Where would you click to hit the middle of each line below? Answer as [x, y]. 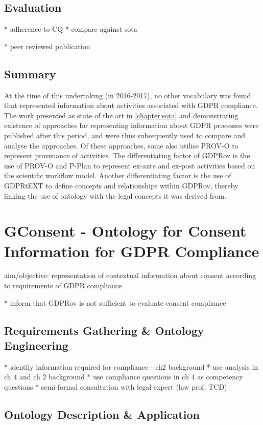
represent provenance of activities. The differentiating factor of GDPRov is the [127, 155]
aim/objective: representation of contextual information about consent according [130, 275]
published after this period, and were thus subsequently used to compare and [125, 135]
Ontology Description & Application [102, 414]
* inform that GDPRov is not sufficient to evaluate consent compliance [115, 302]
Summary [30, 73]
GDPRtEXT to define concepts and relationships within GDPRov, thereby [121, 185]
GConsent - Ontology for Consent [125, 231]
